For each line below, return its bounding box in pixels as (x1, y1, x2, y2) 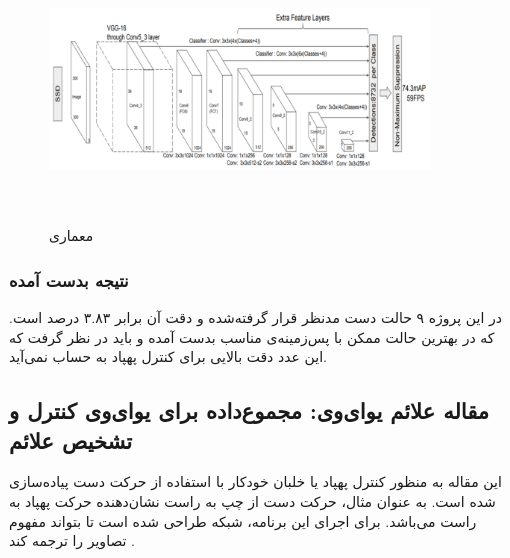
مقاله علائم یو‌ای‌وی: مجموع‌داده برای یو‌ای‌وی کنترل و (9, 395, 490, 426)
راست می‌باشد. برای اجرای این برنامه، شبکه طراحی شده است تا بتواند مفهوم (9, 510, 477, 531)
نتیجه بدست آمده (9, 267, 129, 292)
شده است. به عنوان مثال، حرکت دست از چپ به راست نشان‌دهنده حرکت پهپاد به (9, 490, 496, 511)
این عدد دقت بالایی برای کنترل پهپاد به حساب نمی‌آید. (9, 346, 327, 367)
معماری (49, 225, 94, 246)
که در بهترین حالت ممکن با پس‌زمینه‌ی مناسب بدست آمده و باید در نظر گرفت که (9, 326, 495, 347)
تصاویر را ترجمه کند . (9, 530, 136, 551)
